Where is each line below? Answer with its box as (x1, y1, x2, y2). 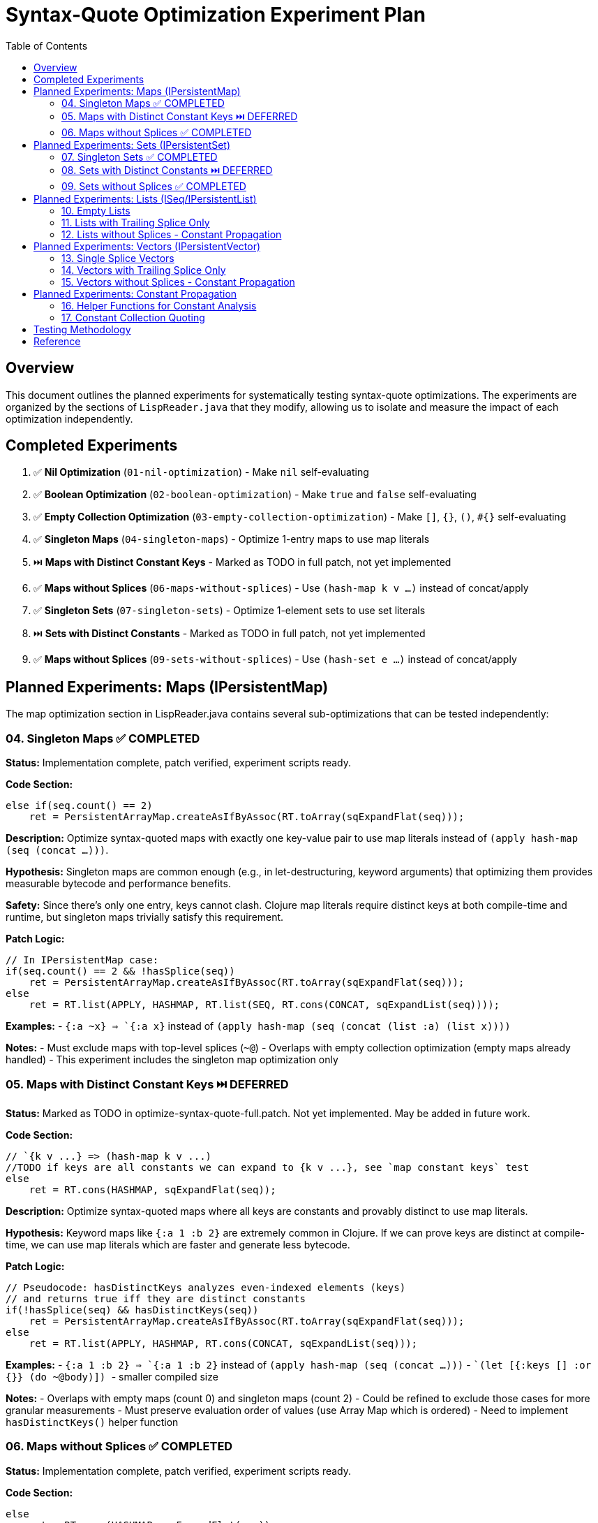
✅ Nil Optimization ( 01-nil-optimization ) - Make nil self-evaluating (33, 466, 369, 479)
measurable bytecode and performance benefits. (6, 877, 231, 890)
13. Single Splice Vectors (61, 252, 174, 264)
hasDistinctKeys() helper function (6, 1415, 179, 1428)
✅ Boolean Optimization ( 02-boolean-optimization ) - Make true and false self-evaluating (33, 488, 477, 501)
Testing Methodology (33, 323, 131, 335)
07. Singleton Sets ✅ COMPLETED (61, 150, 218, 163)
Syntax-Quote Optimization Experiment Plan (6, 3, 426, 27)
